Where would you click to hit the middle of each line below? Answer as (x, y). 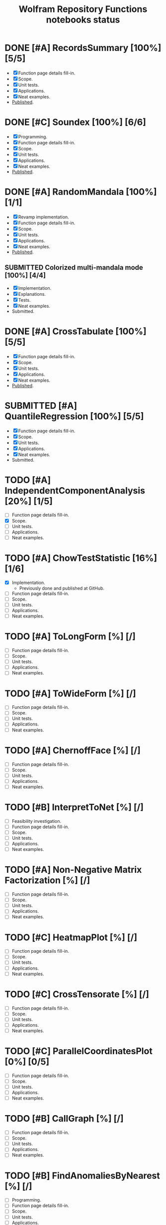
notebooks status (83, 20)
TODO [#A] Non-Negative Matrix (73, 870)
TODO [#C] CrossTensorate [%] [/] (77, 994)
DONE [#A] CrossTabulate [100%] (76, 331)
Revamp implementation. (43, 217)
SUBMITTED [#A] (41, 405)
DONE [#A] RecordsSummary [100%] (83, 48)
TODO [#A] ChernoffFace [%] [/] (73, 750)
